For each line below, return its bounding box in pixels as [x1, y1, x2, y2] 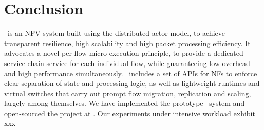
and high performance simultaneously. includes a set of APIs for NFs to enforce [4, 68, 257, 78]
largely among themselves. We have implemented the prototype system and [4, 98, 245, 109]
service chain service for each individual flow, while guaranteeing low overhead [4, 57, 250, 68]
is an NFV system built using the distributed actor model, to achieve [7, 28, 225, 38]
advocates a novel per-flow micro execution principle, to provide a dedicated [4, 48, 243, 58]
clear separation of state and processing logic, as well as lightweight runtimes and [4, 78, 260, 89]
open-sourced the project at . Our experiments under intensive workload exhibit [4, 107, 255, 118]
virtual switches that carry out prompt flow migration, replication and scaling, [4, 88, 251, 98]
